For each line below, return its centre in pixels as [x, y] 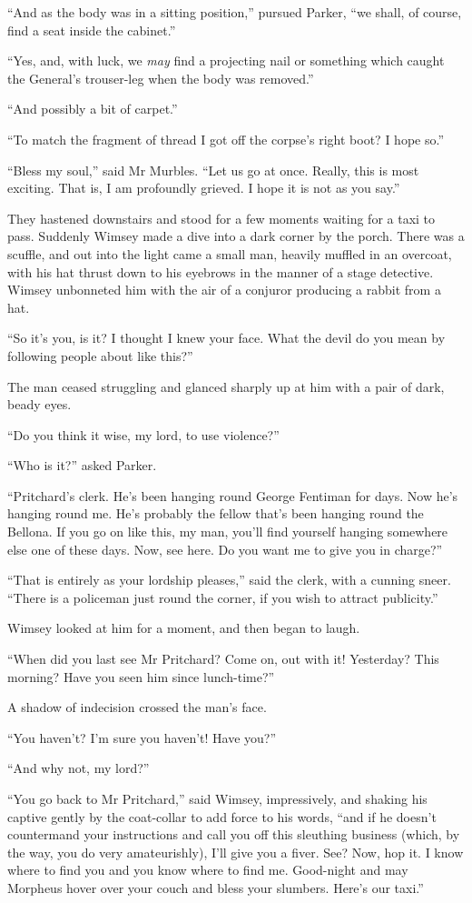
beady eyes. [39, 404]
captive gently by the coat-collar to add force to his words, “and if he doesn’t [222, 816]
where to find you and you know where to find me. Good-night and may [208, 870]
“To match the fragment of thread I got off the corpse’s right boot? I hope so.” [226, 139]
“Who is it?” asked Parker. [82, 465]
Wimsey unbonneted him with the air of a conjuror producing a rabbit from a [224, 290]
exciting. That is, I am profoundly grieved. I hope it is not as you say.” [204, 188]
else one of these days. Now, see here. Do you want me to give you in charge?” [225, 549]
